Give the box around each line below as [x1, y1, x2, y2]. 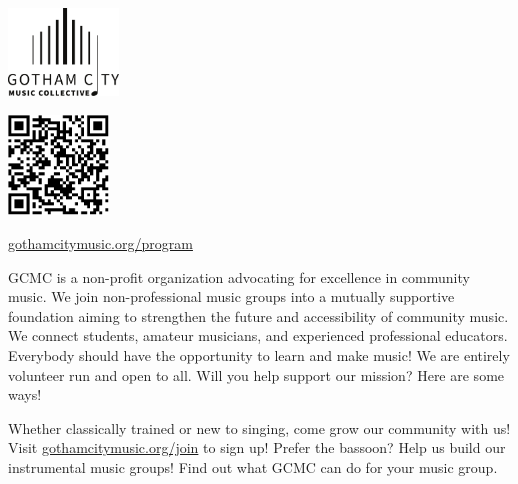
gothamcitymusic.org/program [8, 232, 193, 253]
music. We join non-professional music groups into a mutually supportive [8, 286, 455, 307]
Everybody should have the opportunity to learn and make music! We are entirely [8, 344, 510, 365]
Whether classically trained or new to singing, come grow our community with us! [8, 417, 511, 438]
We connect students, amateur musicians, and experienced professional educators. [8, 325, 508, 346]
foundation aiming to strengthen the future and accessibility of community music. [8, 305, 509, 326]
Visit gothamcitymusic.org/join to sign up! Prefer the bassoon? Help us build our [8, 437, 506, 458]
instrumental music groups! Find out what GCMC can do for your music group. [8, 456, 498, 477]
